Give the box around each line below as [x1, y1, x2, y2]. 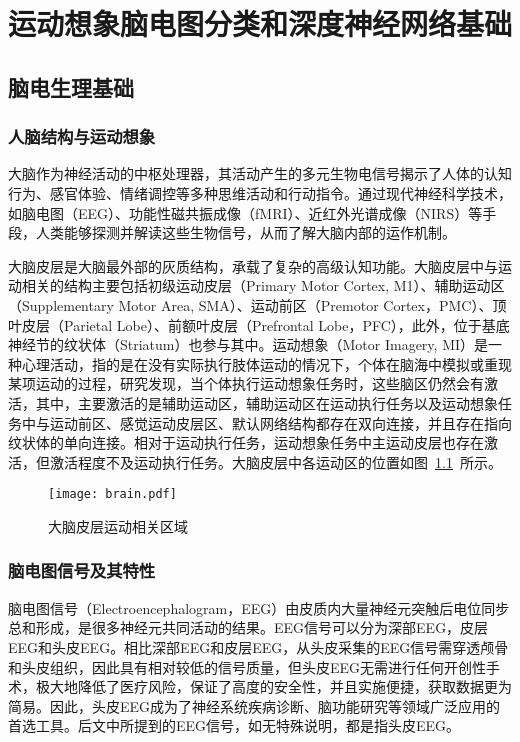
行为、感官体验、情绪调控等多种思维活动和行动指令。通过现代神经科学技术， [8, 182, 512, 203]
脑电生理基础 [8, 71, 134, 102]
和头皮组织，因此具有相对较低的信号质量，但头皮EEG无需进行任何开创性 [8, 656, 487, 677]
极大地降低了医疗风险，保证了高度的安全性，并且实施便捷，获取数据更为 [35, 676, 512, 697]
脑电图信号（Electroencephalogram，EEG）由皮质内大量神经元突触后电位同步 [8, 597, 510, 618]
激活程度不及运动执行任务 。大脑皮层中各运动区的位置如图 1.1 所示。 [49, 451, 502, 472]
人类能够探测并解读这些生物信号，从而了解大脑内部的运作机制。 [35, 222, 456, 243]
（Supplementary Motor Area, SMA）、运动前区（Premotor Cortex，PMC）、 [8, 294, 493, 315]
